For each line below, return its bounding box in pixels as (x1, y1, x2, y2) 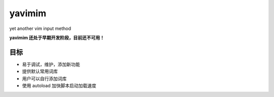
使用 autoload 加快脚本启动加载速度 (22, 83, 96, 89)
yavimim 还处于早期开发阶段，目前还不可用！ (9, 35, 105, 41)
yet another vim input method (9, 25, 71, 31)
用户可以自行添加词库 (22, 75, 67, 81)
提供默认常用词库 (22, 69, 58, 75)
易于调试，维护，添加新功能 (22, 61, 80, 67)
